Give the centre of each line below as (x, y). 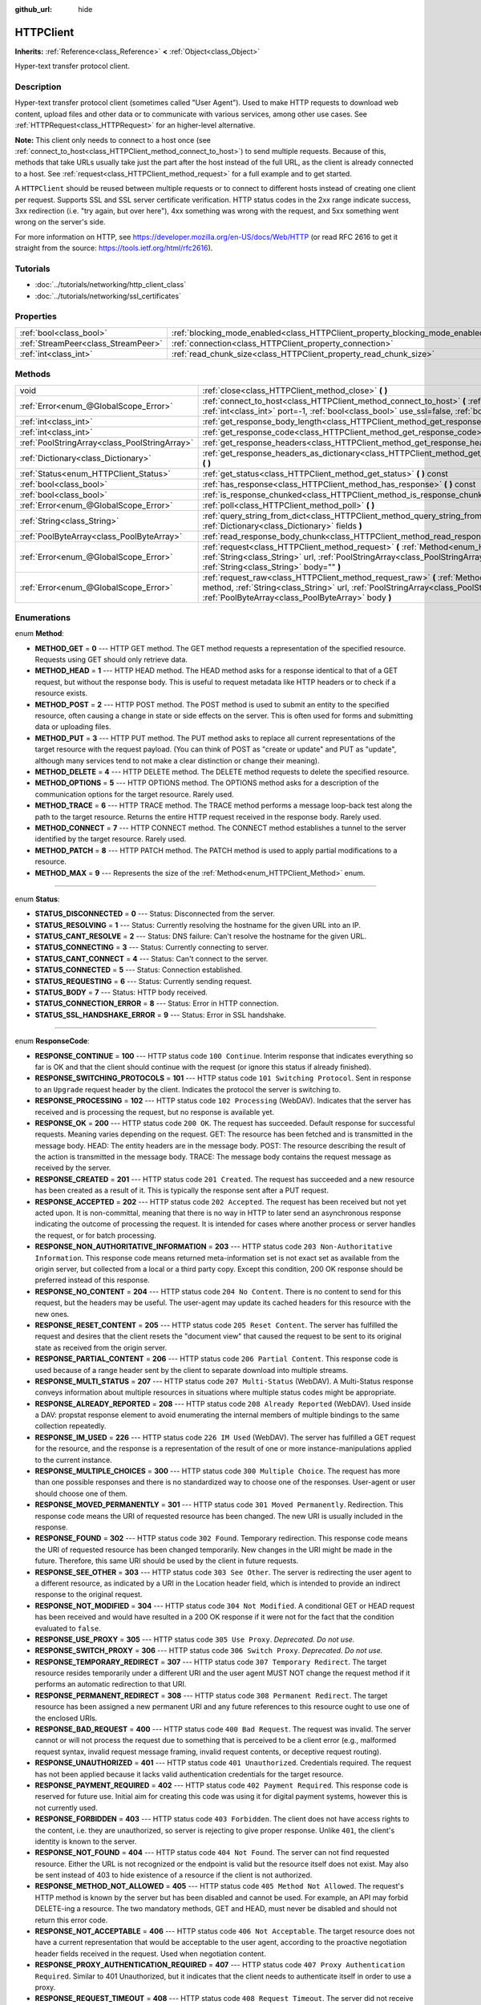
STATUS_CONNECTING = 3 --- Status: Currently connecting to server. (152, 947)
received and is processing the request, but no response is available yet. (155, 1112)
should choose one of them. (81, 1493)
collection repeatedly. (71, 1426)
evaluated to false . (68, 1628)
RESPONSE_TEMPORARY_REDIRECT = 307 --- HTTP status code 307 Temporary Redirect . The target (211, 1662)
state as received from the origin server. (101, 1347)
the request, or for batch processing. (95, 1235)
